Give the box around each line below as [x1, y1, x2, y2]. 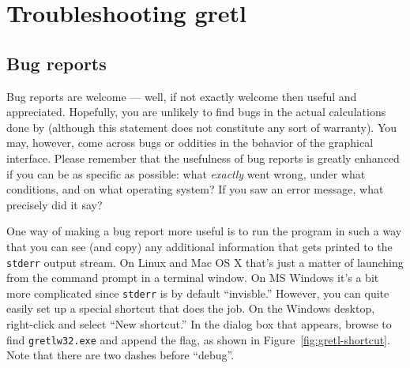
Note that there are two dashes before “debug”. [6, 347, 235, 363]
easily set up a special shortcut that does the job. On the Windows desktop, [6, 300, 375, 317]
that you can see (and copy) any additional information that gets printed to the [6, 238, 393, 254]
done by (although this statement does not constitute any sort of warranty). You [6, 118, 397, 135]
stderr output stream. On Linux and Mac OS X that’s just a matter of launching [6, 253, 404, 270]
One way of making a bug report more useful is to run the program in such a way [6, 223, 402, 239]
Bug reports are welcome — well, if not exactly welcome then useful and [6, 88, 357, 104]
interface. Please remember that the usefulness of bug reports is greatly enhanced [6, 149, 400, 166]
